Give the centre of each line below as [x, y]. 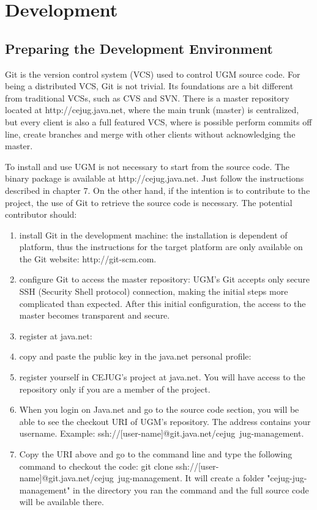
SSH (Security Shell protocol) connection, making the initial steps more [154, 291]
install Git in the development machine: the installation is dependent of [153, 235]
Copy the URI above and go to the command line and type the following [156, 454]
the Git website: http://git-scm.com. [88, 258]
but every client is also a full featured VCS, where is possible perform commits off [158, 121]
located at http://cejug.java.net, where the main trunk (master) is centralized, [152, 110]
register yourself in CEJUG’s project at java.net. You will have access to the [162, 377]
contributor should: [41, 214]
